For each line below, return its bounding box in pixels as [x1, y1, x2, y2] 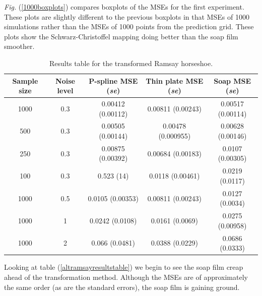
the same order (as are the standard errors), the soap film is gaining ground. [4, 281, 240, 292]
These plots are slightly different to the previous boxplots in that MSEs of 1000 [4, 11, 249, 22]
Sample [12, 75, 38, 86]
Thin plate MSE [146, 75, 204, 86]
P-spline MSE [89, 75, 138, 86]
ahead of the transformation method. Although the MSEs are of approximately [4, 271, 248, 282]
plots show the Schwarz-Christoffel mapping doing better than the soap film [4, 31, 238, 41]
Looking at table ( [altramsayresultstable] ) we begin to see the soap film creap [4, 262, 243, 272]
